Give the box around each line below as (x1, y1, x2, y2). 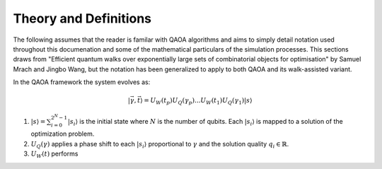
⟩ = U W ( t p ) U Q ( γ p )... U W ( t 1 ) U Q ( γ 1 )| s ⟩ (140, 96, 253, 106)
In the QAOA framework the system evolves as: (13, 78, 151, 86)
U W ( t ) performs (30, 149, 79, 160)
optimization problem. (30, 129, 95, 138)
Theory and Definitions (13, 11, 152, 26)
